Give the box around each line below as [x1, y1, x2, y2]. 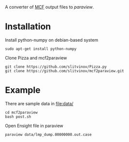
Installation [5, 21, 51, 32]
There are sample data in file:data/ [5, 100, 73, 106]
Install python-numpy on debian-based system [5, 37, 98, 43]
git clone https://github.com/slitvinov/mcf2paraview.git [5, 68, 124, 73]
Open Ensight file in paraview [5, 123, 64, 128]
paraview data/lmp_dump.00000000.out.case [5, 132, 92, 137]
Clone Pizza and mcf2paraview [5, 55, 67, 61]
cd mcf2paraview [5, 110, 38, 115]
